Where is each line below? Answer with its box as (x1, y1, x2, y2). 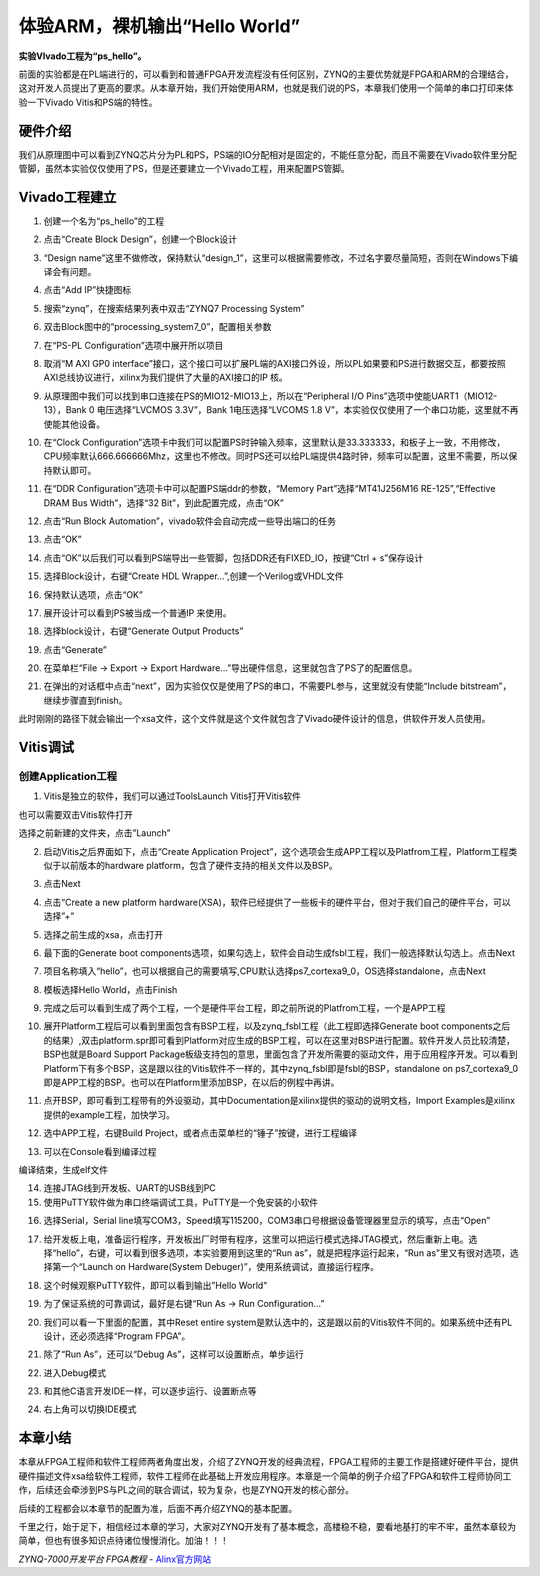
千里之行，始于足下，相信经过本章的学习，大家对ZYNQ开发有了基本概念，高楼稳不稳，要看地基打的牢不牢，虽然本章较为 (18, 1520, 517, 1532)
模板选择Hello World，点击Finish (43, 983, 178, 995)
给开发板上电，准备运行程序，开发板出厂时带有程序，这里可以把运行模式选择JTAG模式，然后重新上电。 (43, 1233, 469, 1245)
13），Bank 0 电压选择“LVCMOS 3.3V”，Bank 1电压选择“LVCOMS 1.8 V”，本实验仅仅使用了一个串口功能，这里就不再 (43, 404, 519, 416)
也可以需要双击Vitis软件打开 (18, 808, 134, 820)
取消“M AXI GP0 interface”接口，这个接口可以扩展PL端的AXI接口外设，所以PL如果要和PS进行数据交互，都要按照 (43, 358, 506, 370)
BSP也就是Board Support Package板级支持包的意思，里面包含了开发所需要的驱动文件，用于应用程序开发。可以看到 (43, 1048, 519, 1060)
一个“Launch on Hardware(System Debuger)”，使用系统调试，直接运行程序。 (60, 1261, 380, 1273)
